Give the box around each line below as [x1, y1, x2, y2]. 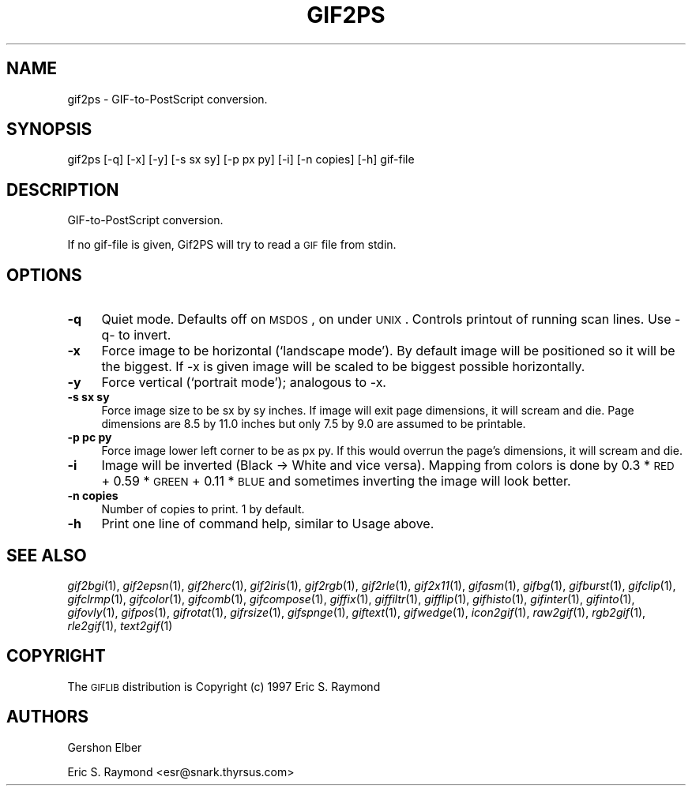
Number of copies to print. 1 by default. [101, 502, 305, 516]
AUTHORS [6, 707, 89, 727]
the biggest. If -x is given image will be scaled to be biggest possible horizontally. [101, 358, 585, 375]
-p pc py [67, 430, 112, 445]
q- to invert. [101, 327, 171, 343]
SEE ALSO [6, 545, 87, 565]
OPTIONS [6, 265, 82, 285]
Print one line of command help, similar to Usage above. [101, 516, 434, 532]
